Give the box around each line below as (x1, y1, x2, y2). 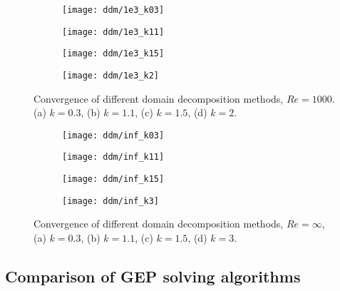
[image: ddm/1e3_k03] (62, 5, 165, 15)
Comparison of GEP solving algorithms (5, 265, 301, 287)
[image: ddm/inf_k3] (62, 195, 160, 206)
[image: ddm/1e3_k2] (62, 70, 160, 81)
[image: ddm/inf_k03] (62, 130, 165, 141)
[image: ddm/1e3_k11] (62, 26, 165, 37)
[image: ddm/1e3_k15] (62, 48, 165, 59)
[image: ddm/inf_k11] (62, 152, 165, 163)
